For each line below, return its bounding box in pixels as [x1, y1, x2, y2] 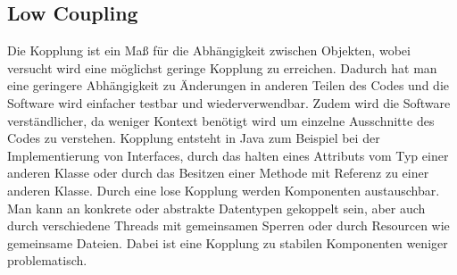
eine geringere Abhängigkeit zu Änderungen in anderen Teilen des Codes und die [7, 76, 449, 95]
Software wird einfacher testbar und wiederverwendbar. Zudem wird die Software [7, 93, 451, 112]
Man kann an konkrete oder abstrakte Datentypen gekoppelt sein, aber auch [7, 198, 426, 217]
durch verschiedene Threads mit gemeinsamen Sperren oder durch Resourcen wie [7, 216, 450, 235]
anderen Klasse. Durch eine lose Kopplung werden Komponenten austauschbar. [7, 180, 440, 199]
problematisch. [7, 251, 87, 270]
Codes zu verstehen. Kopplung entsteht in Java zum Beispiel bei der [7, 129, 380, 147]
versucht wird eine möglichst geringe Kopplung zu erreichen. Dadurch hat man [7, 58, 437, 77]
